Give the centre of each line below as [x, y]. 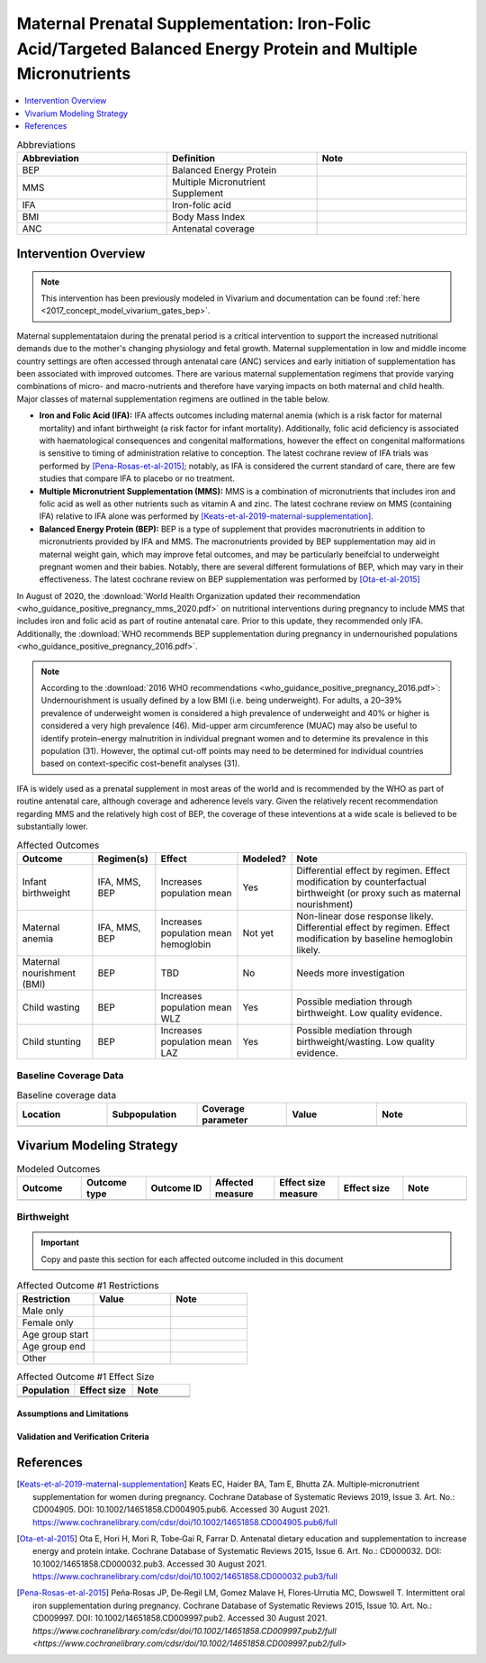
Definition [194, 158]
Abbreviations [46, 144]
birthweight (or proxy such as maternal [378, 893]
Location [41, 1114]
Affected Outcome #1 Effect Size [85, 1377]
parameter [225, 1120]
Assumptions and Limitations [73, 1413]
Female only [48, 1322]
